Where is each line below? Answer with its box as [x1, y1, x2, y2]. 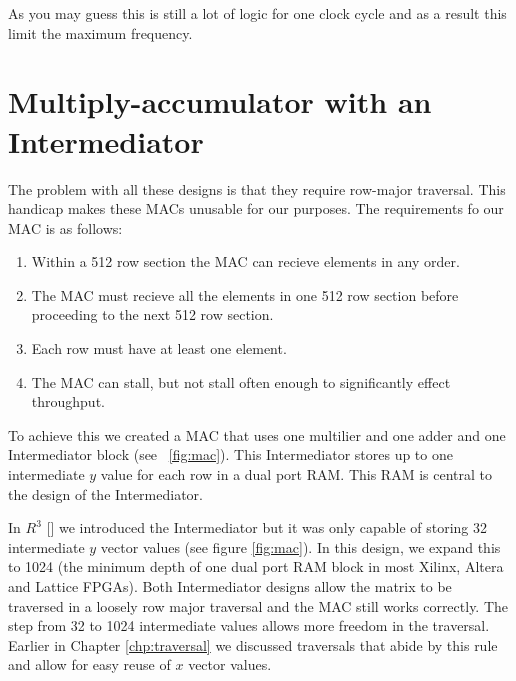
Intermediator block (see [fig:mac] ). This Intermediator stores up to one [8, 444, 453, 465]
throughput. [31, 391, 105, 412]
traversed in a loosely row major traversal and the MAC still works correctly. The [8, 595, 509, 616]
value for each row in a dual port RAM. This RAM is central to [100, 464, 492, 485]
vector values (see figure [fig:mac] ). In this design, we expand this [100, 536, 501, 557]
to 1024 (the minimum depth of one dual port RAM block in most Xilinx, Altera [8, 556, 504, 577]
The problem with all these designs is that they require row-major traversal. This [8, 178, 506, 199]
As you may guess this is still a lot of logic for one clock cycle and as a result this [8, 3, 507, 23]
